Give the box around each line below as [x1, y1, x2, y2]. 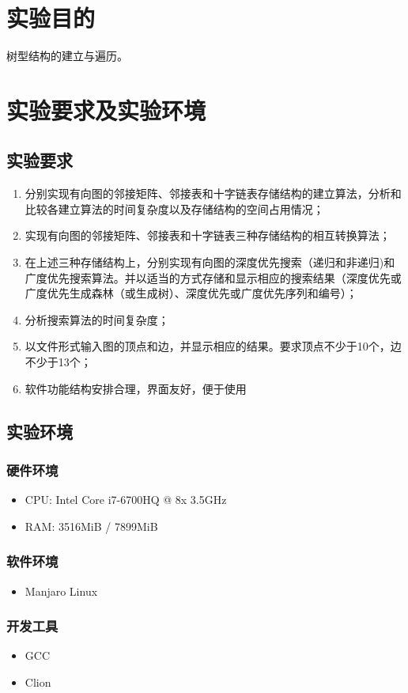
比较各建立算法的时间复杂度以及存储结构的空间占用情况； [25, 200, 324, 217]
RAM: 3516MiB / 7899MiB [25, 517, 158, 534]
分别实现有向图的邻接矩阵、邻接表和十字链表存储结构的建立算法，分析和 [25, 185, 402, 202]
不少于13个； [25, 354, 92, 370]
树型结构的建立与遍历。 [6, 47, 128, 64]
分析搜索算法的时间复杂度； [25, 311, 169, 328]
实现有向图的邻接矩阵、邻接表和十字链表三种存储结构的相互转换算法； [25, 227, 391, 244]
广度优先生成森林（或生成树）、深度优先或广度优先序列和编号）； [25, 285, 357, 301]
